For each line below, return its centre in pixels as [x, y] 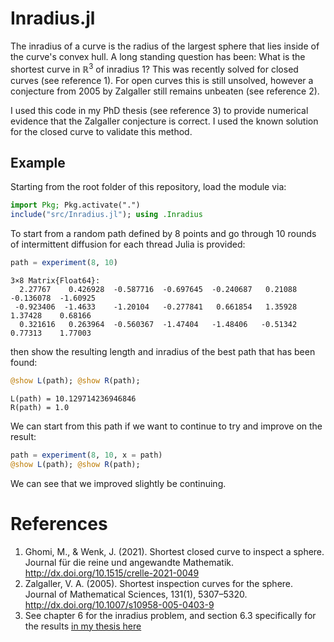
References [59, 523]
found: [24, 363]
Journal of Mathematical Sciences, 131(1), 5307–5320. [136, 594]
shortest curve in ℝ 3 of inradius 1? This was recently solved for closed [154, 68]
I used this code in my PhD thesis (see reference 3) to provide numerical [159, 110]
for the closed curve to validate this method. [101, 131]
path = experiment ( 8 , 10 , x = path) [86, 455]
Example [38, 162]
